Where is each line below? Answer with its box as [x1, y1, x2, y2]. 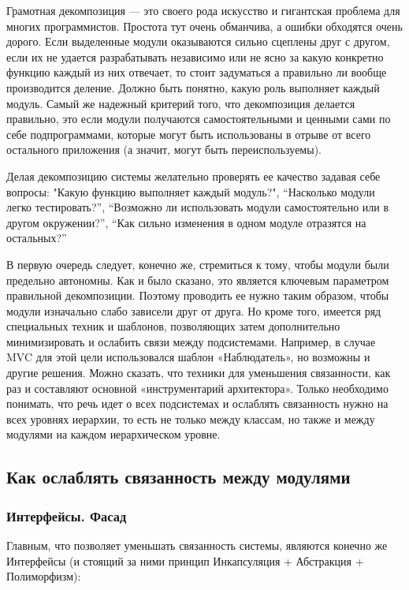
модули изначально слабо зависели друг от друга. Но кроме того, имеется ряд [6, 302, 381, 319]
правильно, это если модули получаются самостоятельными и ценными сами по [6, 110, 391, 127]
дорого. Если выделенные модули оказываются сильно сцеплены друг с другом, [6, 33, 390, 50]
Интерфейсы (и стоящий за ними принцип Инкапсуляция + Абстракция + [6, 552, 364, 569]
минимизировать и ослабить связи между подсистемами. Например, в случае [6, 333, 376, 349]
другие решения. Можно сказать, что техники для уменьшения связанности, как [6, 364, 391, 381]
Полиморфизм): [6, 568, 81, 584]
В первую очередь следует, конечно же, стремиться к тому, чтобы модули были [6, 256, 389, 272]
